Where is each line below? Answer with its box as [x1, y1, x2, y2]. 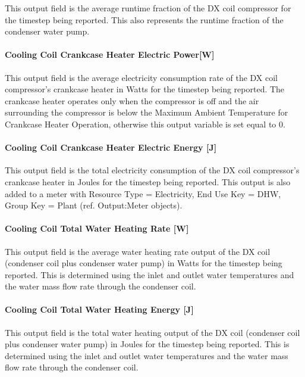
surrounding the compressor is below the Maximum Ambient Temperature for [5, 106, 288, 119]
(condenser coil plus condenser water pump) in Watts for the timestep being [5, 257, 282, 269]
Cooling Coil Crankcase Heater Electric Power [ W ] [5, 48, 215, 61]
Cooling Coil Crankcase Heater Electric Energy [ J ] [5, 141, 217, 154]
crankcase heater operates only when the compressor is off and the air [5, 94, 259, 107]
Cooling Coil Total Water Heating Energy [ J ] [5, 303, 194, 316]
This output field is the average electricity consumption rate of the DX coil [5, 71, 278, 83]
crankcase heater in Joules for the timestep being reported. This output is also [5, 175, 291, 188]
